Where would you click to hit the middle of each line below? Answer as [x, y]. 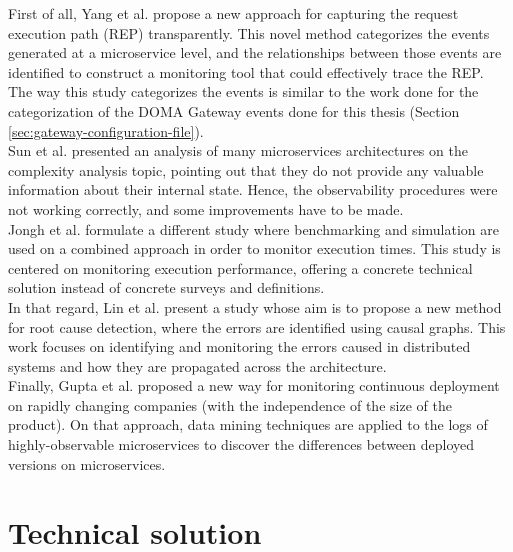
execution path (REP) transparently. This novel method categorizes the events [249, 32]
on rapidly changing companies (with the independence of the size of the [230, 404]
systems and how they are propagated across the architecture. [197, 365]
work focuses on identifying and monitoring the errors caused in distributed [239, 346]
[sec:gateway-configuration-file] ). [106, 130]
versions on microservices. [87, 463]
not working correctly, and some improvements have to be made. [206, 208]
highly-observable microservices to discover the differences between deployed [241, 444]
